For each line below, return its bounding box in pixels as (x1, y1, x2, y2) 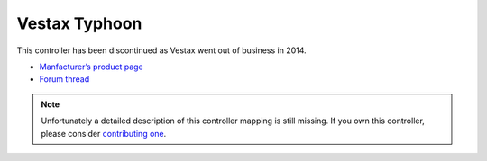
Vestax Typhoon (16, 13, 142, 33)
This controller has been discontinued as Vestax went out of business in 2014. (16, 45, 307, 56)
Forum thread (39, 74, 90, 85)
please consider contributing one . (41, 128, 167, 139)
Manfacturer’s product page (39, 61, 143, 72)
